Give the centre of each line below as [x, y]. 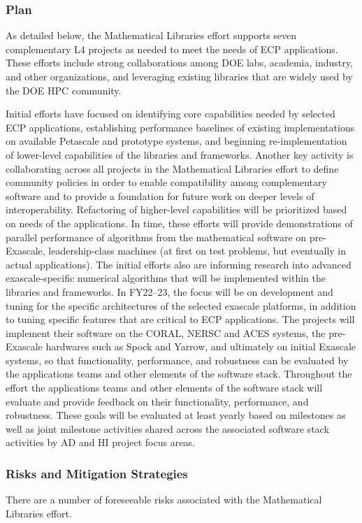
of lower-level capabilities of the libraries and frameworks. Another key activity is [180, 154]
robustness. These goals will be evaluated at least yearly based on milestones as [176, 415]
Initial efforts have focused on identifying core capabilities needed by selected [171, 114]
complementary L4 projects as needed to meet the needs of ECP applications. [172, 49]
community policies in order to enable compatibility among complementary [166, 182]
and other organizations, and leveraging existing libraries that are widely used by [179, 76]
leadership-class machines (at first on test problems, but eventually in [197, 251]
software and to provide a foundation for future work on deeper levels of [160, 195]
